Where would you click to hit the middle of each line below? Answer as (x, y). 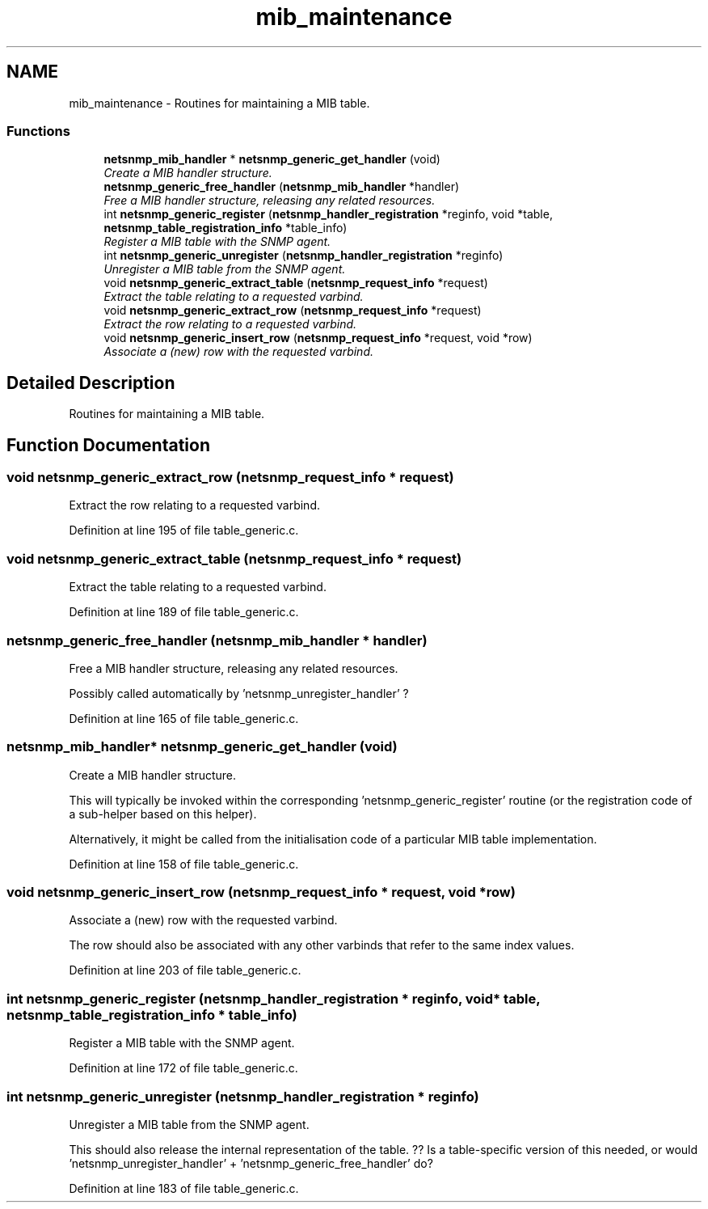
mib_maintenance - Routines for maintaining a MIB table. (219, 103)
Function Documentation (108, 445)
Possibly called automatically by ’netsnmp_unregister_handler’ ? (239, 693)
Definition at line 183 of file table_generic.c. (184, 1188)
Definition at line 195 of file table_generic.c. (184, 531)
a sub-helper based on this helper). (163, 814)
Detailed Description (91, 383)
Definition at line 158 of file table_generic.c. (184, 864)
